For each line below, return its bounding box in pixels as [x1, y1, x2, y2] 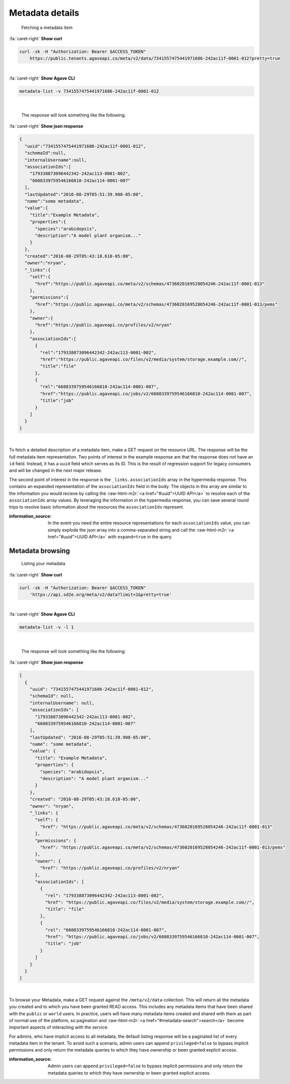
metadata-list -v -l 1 [19, 625, 74, 630]
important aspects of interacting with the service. [9, 1025, 109, 1030]
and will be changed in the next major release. [9, 467, 102, 474]
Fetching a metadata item [21, 25, 73, 30]
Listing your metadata [21, 561, 66, 567]
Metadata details [9, 7, 79, 18]
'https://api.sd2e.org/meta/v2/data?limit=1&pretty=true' [29, 592, 172, 598]
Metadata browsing [9, 546, 70, 555]
